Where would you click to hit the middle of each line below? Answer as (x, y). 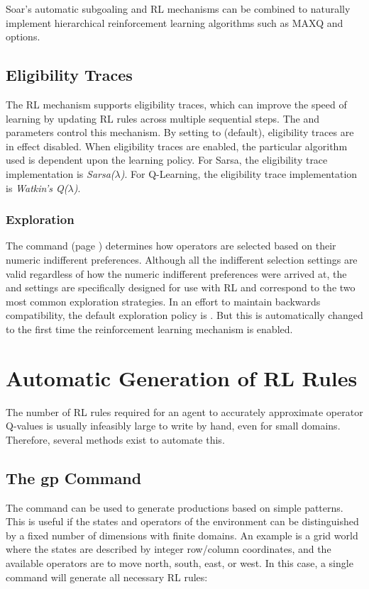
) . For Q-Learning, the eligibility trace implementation (239, 173)
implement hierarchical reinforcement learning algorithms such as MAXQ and (175, 22)
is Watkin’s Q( (37, 187)
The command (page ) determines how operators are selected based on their (171, 246)
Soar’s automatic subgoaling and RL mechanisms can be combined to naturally (178, 9)
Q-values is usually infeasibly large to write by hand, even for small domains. (173, 426)
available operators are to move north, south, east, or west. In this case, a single (180, 563)
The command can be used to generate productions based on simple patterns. (175, 507)
